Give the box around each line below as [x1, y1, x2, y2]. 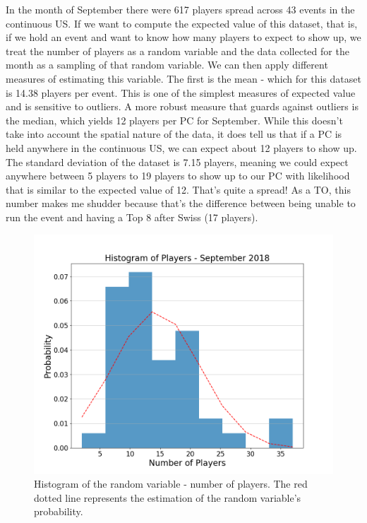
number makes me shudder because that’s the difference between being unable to [6, 196, 356, 211]
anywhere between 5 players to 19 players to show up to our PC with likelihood [6, 168, 350, 183]
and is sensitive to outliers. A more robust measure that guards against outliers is [6, 99, 359, 114]
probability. [34, 504, 83, 519]
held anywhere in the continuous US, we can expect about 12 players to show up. [6, 140, 357, 155]
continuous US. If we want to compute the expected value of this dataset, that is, [6, 16, 358, 30]
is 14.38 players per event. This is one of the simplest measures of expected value [6, 85, 356, 100]
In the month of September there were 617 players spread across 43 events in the [6, 2, 355, 16]
